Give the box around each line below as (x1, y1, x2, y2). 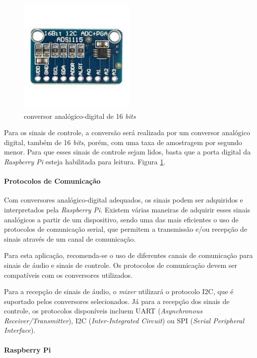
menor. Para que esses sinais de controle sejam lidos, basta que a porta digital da (4, 147, 251, 157)
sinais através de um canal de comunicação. (4, 233, 136, 244)
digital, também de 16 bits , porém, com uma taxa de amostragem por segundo (4, 137, 242, 147)
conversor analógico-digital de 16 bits (24, 110, 136, 121)
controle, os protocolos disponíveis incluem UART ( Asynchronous (4, 306, 202, 316)
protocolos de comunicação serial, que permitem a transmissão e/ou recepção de (4, 224, 248, 234)
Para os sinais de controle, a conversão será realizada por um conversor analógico (4, 127, 250, 138)
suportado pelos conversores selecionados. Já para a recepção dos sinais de (4, 296, 230, 306)
